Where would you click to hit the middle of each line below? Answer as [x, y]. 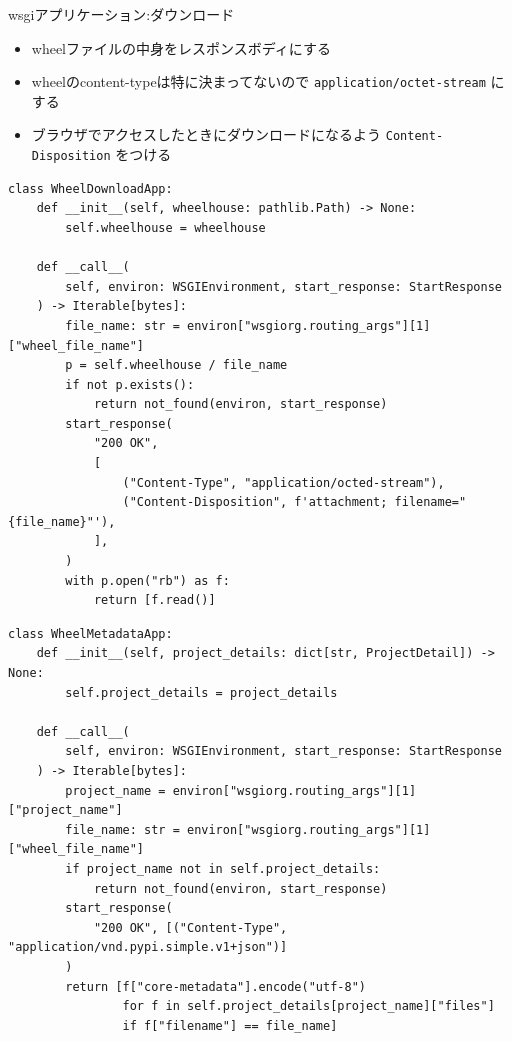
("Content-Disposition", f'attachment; [255, 502]
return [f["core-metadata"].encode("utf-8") [215, 986]
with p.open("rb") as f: [147, 580]
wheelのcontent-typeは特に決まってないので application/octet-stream [258, 81]
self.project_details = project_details [201, 692]
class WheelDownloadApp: [90, 188]
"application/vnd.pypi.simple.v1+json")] [148, 947]
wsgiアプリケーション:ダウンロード [121, 14]
